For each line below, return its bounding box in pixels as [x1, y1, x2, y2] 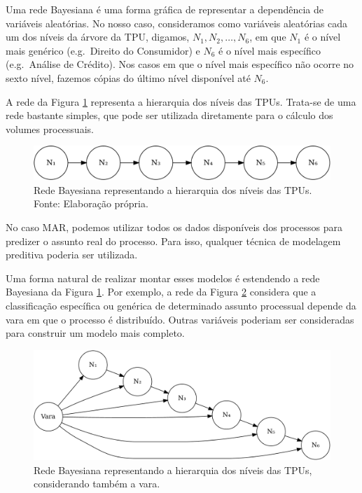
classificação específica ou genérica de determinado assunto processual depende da [6, 298, 356, 312]
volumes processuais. [6, 121, 94, 136]
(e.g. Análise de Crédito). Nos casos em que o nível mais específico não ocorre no [6, 57, 354, 71]
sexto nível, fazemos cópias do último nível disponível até [6, 70, 251, 85]
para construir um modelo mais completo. [6, 326, 185, 340]
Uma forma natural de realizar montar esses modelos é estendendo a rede [6, 270, 320, 285]
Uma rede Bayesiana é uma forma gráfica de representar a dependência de [6, 2, 323, 16]
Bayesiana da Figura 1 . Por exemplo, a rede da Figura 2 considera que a [6, 284, 316, 299]
